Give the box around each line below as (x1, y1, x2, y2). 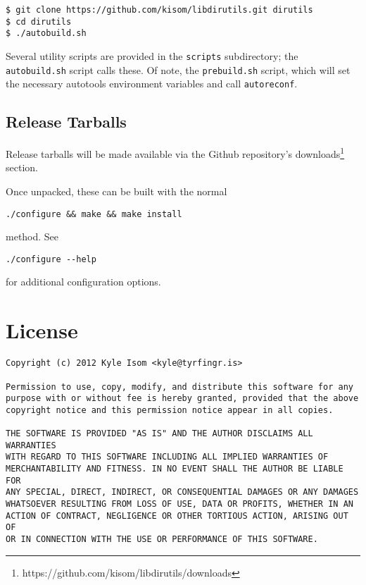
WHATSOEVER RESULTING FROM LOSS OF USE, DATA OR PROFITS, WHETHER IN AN (6, 499, 353, 510)
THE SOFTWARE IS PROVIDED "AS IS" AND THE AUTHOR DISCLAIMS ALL (6, 429, 313, 439)
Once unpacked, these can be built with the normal (6, 183, 227, 198)
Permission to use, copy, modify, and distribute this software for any (6, 381, 353, 392)
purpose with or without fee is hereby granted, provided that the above (6, 393, 359, 404)
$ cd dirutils (6, 16, 72, 27)
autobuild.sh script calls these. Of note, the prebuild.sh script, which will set (6, 62, 351, 77)
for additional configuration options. (6, 274, 161, 289)
